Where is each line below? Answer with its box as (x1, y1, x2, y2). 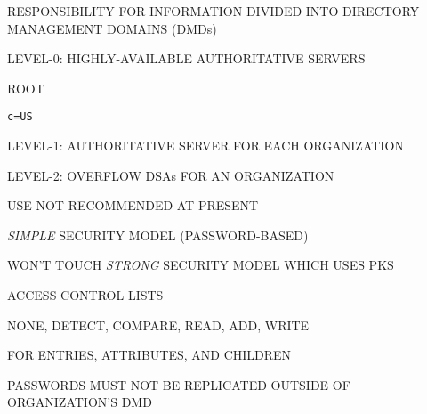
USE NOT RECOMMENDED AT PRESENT (7, 196, 259, 215)
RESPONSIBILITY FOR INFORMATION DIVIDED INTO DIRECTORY (7, 2, 420, 20)
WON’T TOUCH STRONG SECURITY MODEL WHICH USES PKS (7, 256, 394, 274)
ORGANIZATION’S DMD (7, 393, 152, 411)
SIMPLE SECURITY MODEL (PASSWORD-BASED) (7, 225, 309, 244)
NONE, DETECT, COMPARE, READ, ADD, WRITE (7, 315, 310, 334)
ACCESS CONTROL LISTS (7, 286, 164, 304)
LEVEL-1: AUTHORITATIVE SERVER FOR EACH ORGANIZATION (7, 136, 404, 155)
